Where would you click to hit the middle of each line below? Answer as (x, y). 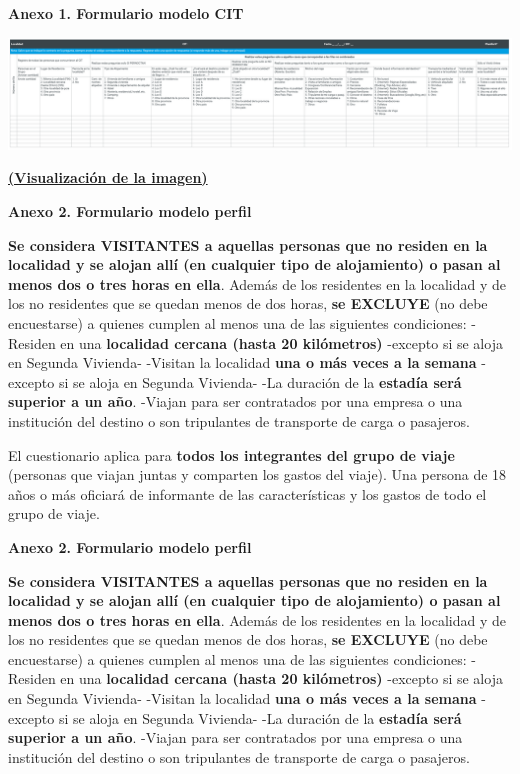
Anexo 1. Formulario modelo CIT (126, 13)
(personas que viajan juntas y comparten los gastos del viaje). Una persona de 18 (257, 474)
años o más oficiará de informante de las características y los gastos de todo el (247, 493)
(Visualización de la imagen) (108, 177)
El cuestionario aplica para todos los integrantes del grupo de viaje (231, 454)
